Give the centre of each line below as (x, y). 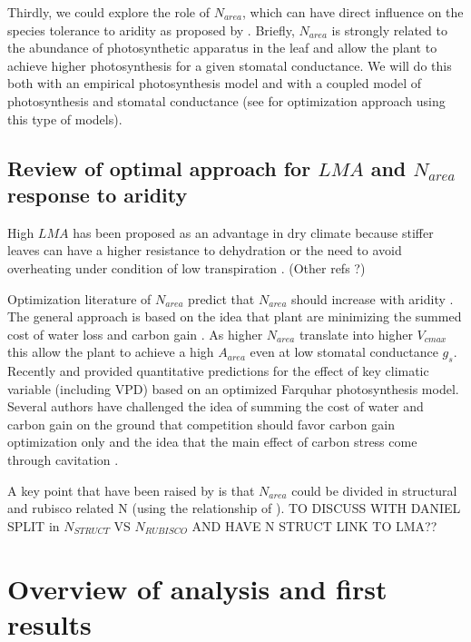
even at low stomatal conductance (344, 352)
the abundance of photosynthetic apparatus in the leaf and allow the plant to (222, 48)
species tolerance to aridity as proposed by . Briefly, (151, 30)
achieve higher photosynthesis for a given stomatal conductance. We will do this (230, 65)
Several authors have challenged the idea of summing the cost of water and (216, 406)
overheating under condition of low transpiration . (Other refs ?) (186, 267)
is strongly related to (389, 30)
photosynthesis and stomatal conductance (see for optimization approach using (226, 100)
